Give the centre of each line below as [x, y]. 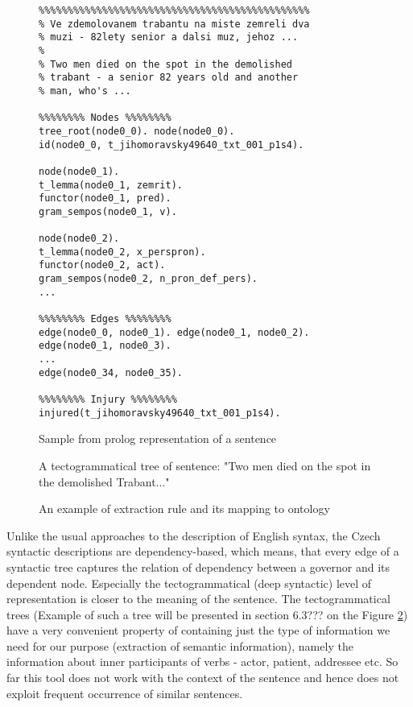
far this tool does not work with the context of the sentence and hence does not [203, 678]
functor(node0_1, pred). [105, 198]
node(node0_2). [79, 239]
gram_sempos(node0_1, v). [108, 211]
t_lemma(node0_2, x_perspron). [122, 252]
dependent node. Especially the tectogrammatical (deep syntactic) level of [189, 583]
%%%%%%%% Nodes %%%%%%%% [105, 118]
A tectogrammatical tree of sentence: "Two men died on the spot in [205, 465]
